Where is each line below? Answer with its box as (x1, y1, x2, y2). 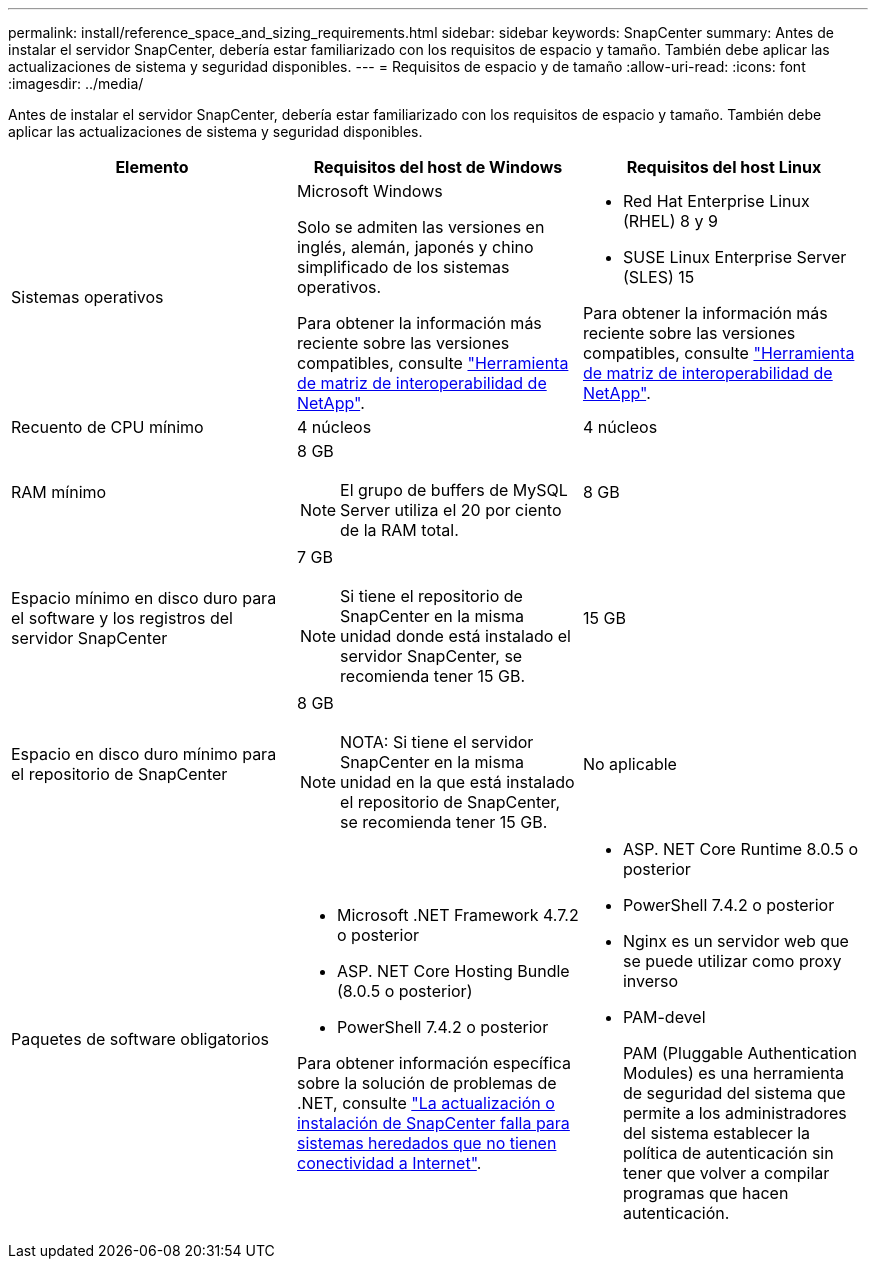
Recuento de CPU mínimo (11, 417, 204, 437)
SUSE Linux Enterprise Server (622, 247, 847, 267)
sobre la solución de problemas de (296, 1073, 557, 1093)
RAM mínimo (11, 482, 107, 502)
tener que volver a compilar (622, 1163, 830, 1183)
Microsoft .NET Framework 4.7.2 (336, 905, 579, 925)
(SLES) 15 (622, 267, 695, 287)
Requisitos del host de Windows (313, 157, 563, 177)
